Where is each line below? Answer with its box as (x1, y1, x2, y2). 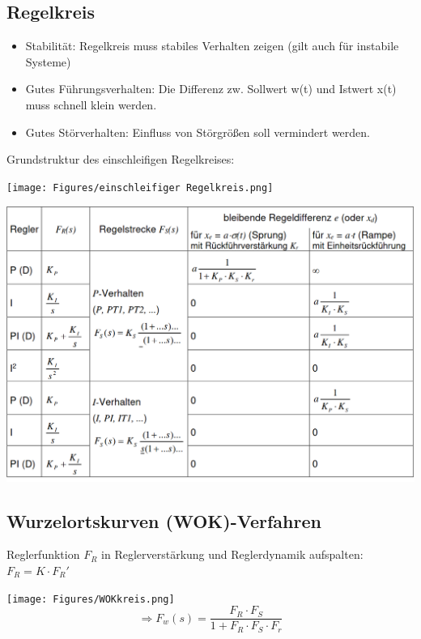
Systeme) (25, 53, 71, 70)
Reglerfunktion (6, 546, 80, 563)
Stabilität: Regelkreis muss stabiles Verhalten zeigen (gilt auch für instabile (25, 37, 399, 54)
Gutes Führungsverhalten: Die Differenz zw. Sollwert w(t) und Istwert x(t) (25, 80, 397, 97)
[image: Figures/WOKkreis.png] (6, 593, 175, 605)
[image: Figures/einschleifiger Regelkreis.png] (6, 181, 274, 194)
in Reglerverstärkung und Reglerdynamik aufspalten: (101, 546, 364, 563)
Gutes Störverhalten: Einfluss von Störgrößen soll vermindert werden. (25, 123, 370, 140)
